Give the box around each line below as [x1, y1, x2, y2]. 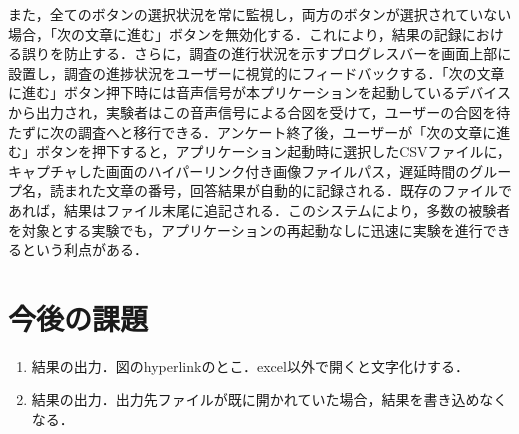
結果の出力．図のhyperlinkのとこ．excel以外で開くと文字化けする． [31, 355, 469, 376]
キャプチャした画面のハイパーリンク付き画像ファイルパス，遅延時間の [8, 160, 470, 181]
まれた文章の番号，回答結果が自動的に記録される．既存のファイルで [63, 180, 512, 201]
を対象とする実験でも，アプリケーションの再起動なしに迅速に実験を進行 [8, 219, 483, 240]
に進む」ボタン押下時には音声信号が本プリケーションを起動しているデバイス [8, 82, 511, 103]
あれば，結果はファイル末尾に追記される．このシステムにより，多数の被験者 [8, 199, 511, 220]
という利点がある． [21, 239, 148, 260]
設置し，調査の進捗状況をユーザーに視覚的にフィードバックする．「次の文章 [8, 62, 505, 83]
